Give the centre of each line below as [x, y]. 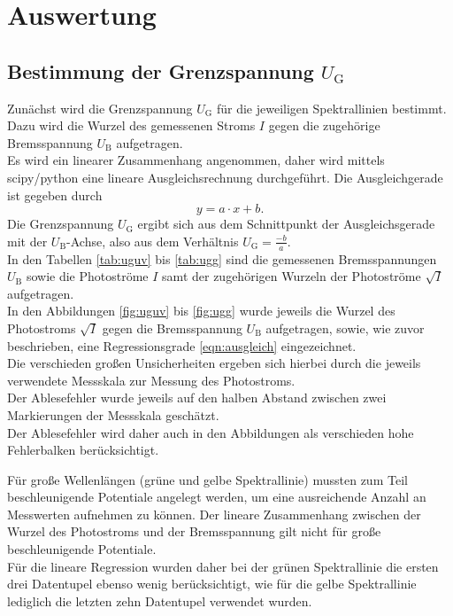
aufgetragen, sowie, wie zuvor [345, 327]
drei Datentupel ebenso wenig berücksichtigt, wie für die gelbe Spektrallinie [212, 584]
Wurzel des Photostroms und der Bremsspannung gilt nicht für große [194, 531]
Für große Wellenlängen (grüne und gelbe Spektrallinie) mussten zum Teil [207, 479]
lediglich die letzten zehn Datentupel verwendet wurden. [160, 600]
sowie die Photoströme [87, 276]
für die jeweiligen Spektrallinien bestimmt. [331, 108]
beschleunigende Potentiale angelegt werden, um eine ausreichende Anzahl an [217, 497]
